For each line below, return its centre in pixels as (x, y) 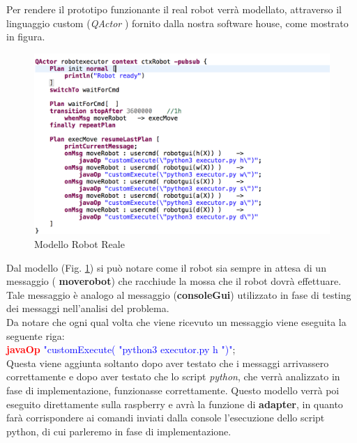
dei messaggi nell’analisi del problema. (88, 308)
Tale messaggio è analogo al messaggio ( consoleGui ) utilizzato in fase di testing (179, 294)
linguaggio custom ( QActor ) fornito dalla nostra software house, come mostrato (177, 23)
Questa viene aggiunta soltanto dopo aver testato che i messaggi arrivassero (168, 363)
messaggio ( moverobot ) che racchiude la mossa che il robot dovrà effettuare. (174, 281)
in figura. (26, 37)
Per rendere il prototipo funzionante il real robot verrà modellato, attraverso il (174, 9)
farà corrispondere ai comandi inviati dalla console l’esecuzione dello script (166, 418)
